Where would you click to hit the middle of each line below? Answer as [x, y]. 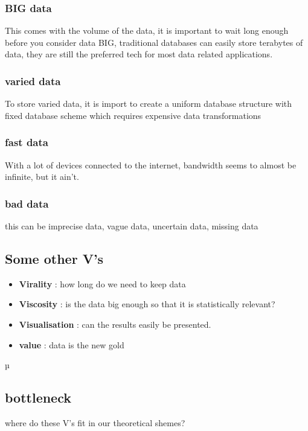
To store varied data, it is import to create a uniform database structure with [149, 104]
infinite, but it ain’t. [42, 177]
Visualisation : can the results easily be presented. [115, 324]
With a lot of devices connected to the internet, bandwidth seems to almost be [151, 164]
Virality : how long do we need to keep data [102, 283]
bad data [27, 203]
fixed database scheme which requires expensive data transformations [133, 115]
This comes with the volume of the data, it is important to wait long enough [147, 30]
